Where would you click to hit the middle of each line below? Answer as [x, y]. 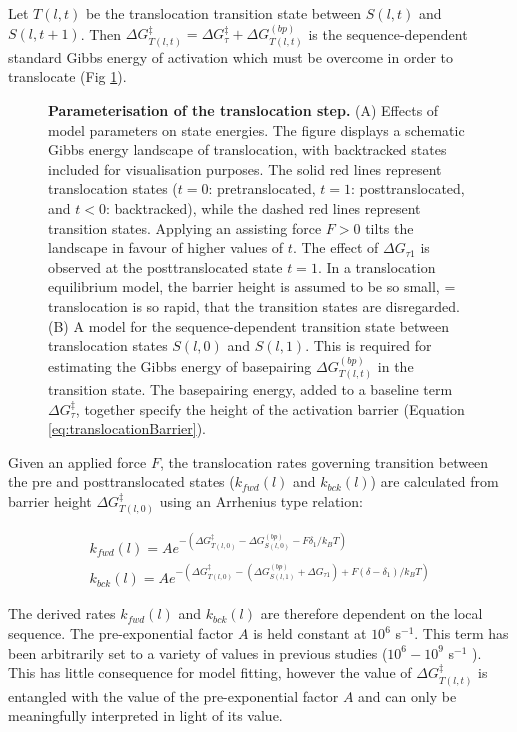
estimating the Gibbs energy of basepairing [180, 365]
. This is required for [368, 345]
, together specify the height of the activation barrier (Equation [270, 408]
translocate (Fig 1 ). [67, 76]
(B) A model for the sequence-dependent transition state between [249, 325]
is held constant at [310, 633]
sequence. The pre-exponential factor [121, 633]
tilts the [389, 227]
